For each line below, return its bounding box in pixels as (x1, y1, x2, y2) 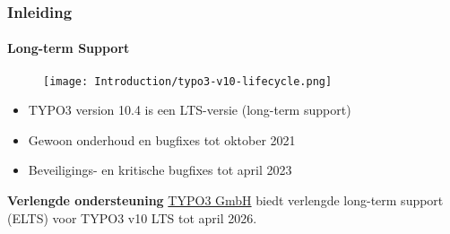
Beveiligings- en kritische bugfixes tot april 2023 (28, 160, 292, 179)
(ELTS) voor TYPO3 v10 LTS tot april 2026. (7, 208, 257, 227)
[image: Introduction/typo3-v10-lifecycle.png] (43, 74, 333, 88)
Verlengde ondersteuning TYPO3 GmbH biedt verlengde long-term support (7, 191, 444, 210)
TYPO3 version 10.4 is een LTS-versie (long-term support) (28, 100, 351, 119)
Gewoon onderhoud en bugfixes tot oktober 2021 (28, 130, 296, 149)
